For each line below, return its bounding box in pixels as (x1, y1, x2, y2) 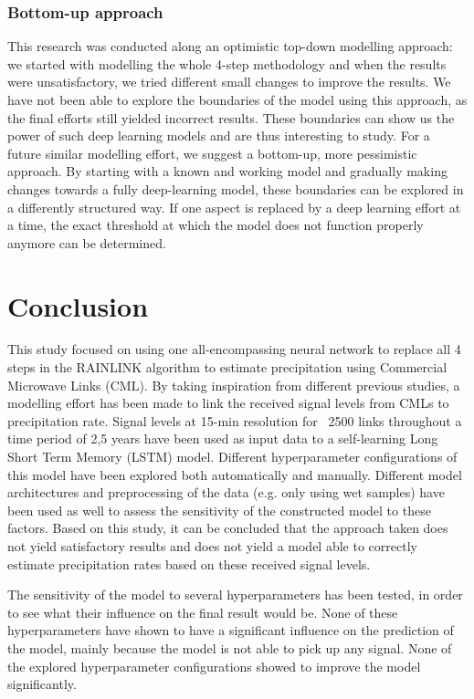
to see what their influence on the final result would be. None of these (7, 602, 398, 621)
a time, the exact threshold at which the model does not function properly (7, 215, 424, 235)
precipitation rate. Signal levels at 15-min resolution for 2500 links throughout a (7, 411, 462, 430)
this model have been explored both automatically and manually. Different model (7, 464, 462, 484)
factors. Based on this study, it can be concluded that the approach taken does (7, 518, 448, 537)
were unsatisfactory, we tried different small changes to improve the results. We (7, 72, 451, 91)
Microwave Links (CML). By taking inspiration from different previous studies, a (7, 375, 460, 394)
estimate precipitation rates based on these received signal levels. (7, 554, 371, 573)
